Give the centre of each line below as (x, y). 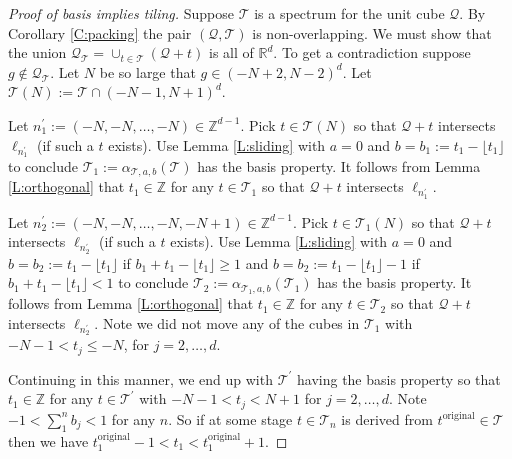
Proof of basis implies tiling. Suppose (121, 13)
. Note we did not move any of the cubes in (227, 322)
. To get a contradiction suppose (372, 52)
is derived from (387, 418)
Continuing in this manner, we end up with (140, 378)
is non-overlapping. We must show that (372, 32)
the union (37, 52)
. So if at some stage (230, 418)
